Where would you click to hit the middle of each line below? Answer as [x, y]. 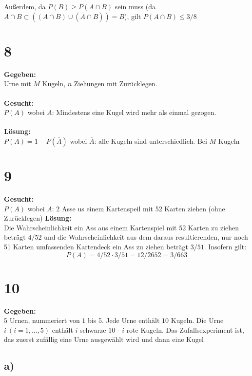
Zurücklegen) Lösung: [38, 218]
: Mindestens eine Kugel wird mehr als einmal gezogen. [134, 112]
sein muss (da [135, 6]
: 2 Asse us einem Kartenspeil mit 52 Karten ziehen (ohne [138, 208]
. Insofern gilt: [225, 246]
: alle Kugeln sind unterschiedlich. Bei [151, 141]
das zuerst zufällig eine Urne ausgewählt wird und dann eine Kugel [104, 339]
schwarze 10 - [100, 329]
